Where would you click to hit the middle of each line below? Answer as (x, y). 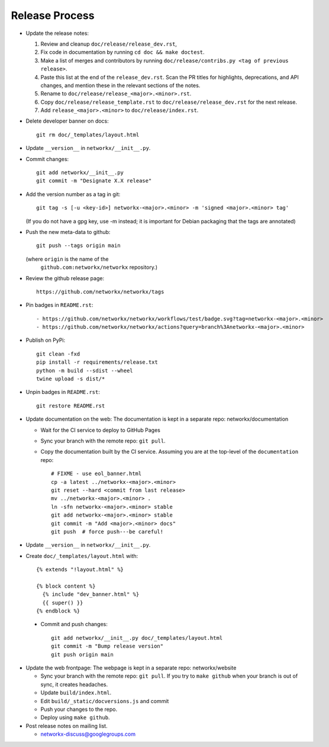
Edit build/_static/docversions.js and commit (105, 701)
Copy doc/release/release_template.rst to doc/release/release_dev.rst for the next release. (169, 102)
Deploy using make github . (75, 717)
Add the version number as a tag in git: (73, 194)
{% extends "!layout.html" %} (80, 570)
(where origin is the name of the (67, 259)
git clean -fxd (58, 354)
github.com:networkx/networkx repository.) (99, 267)
